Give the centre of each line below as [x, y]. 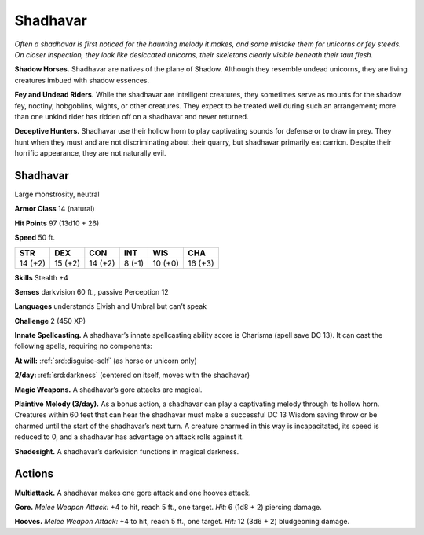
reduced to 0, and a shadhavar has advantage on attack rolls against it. [129, 437]
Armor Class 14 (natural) [55, 209]
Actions [34, 474]
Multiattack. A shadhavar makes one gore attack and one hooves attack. [133, 493]
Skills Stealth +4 [41, 277]
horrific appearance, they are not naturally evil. [90, 153]
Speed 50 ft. [35, 238]
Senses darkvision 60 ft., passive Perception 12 [91, 291]
